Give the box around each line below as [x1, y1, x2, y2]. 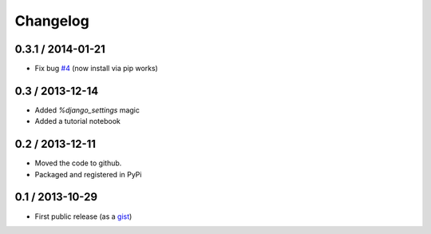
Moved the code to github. [34, 158, 122, 168]
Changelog [14, 12, 89, 30]
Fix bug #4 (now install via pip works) [34, 64, 159, 73]
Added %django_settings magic [34, 105, 140, 115]
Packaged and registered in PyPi [34, 169, 142, 179]
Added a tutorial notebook [34, 117, 121, 126]
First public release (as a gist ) [34, 212, 132, 221]
